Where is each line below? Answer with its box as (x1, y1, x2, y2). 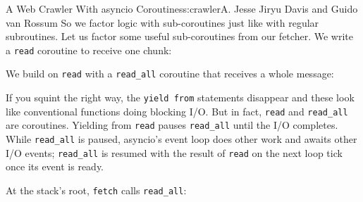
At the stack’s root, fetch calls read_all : (6, 182, 187, 197)
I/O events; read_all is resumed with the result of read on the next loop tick (6, 145, 343, 160)
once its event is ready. (6, 159, 104, 174)
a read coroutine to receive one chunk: (6, 42, 172, 57)
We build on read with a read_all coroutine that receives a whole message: (6, 66, 334, 81)
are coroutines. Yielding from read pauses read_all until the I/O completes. (6, 118, 338, 132)
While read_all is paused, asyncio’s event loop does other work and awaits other (6, 132, 357, 146)
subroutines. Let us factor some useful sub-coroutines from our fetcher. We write (6, 29, 353, 44)
